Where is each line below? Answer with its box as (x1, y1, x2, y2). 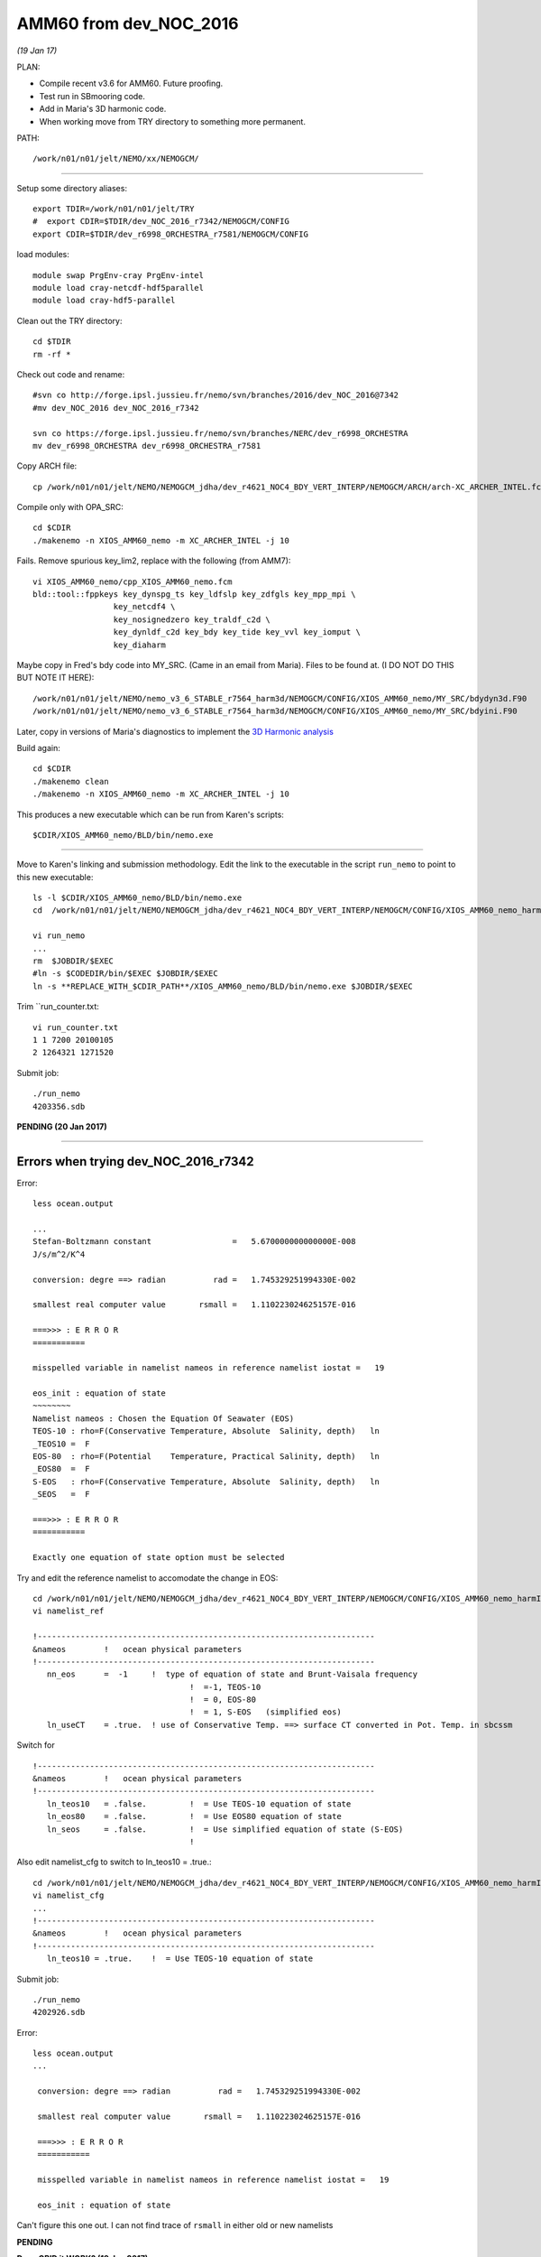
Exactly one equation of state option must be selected (32, 1553, 285, 1563)
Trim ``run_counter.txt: (16, 1001, 99, 1012)
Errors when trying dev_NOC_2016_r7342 (16, 1154, 254, 1169)
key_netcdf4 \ (113, 601, 176, 612)
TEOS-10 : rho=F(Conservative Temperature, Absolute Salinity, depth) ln (32, 1426, 381, 1436)
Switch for (16, 1740, 55, 1751)
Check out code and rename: (16, 368, 125, 379)
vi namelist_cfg (32, 1890, 105, 1900)
